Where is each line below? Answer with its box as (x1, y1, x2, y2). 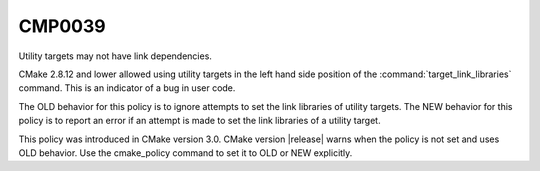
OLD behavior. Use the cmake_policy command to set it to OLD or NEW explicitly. (18, 146, 353, 159)
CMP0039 (18, 15, 106, 37)
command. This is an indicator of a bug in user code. (18, 82, 236, 94)
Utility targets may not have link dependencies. (18, 50, 212, 62)
